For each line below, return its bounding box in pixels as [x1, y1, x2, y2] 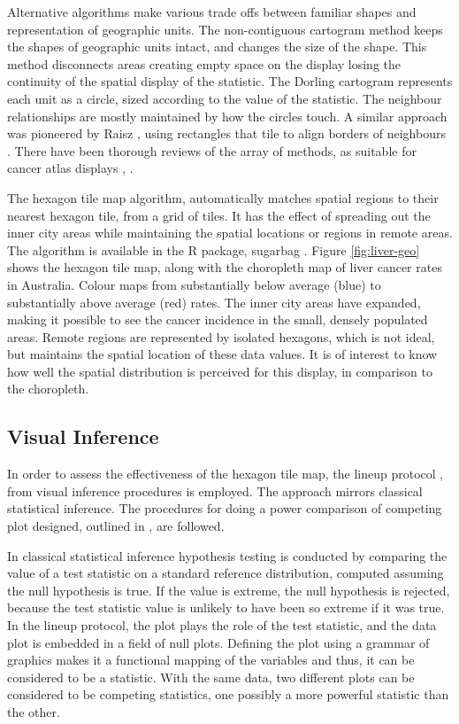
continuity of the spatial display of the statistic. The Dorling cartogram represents [7, 72, 453, 90]
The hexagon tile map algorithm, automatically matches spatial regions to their [7, 188, 439, 206]
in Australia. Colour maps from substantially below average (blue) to [7, 275, 381, 293]
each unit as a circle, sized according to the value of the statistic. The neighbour [7, 89, 442, 107]
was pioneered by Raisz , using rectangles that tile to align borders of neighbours [7, 124, 446, 143]
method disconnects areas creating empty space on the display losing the [7, 54, 402, 73]
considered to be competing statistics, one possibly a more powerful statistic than [7, 685, 449, 704]
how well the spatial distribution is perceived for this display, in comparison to [7, 362, 432, 380]
